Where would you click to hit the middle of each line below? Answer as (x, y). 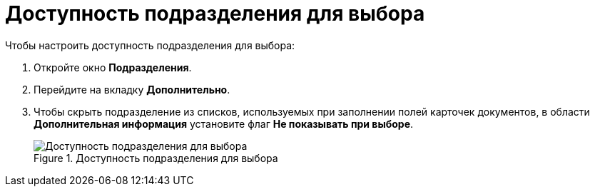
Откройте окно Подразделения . (113, 67)
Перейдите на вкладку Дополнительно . (132, 89)
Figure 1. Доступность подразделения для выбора (156, 158)
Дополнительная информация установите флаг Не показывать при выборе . (224, 123)
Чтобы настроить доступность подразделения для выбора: (150, 45)
